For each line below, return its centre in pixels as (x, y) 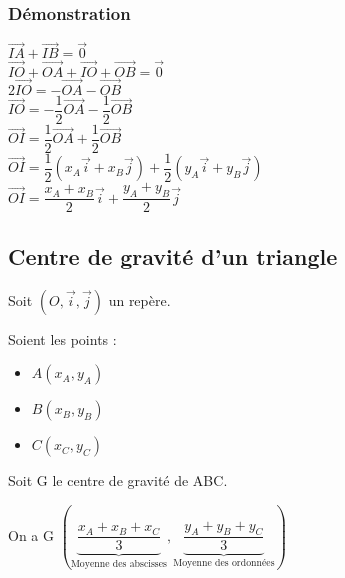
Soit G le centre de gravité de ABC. (118, 480)
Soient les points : (62, 338)
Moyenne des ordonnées (224, 563)
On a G (31, 534)
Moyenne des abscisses (118, 564)
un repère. (139, 299)
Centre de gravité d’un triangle (173, 255)
